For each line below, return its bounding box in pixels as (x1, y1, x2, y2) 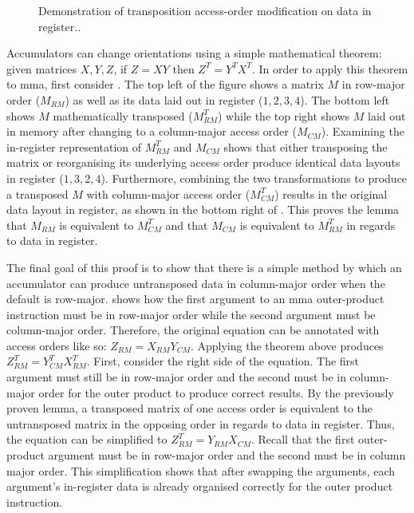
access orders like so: (6, 337, 107, 353)
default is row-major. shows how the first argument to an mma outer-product (6, 290, 384, 307)
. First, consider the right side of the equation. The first (86, 353, 360, 369)
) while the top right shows (217, 107, 350, 124)
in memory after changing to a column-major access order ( (6, 123, 297, 140)
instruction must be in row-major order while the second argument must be (6, 306, 376, 322)
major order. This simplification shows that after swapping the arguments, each (6, 462, 396, 479)
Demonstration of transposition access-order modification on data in (38, 2, 372, 18)
